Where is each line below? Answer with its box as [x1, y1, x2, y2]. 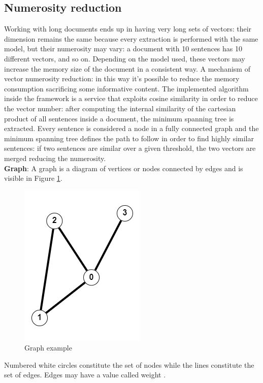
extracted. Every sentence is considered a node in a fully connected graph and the [4, 123, 259, 134]
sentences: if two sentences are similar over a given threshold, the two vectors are [4, 143, 256, 153]
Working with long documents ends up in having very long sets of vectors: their [4, 23, 252, 34]
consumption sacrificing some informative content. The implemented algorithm [4, 83, 249, 93]
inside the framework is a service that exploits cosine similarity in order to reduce [4, 93, 258, 104]
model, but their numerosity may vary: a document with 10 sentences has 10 [4, 43, 242, 54]
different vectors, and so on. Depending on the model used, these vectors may [4, 53, 245, 63]
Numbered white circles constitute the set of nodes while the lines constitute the [4, 359, 254, 370]
